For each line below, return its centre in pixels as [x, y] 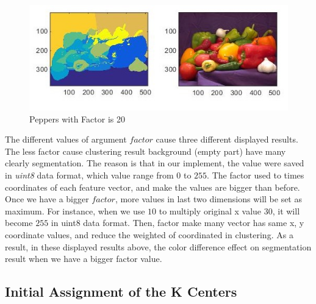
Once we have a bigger [47, 199]
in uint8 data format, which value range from [89, 175]
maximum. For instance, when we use [75, 210]
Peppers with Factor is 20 [77, 118]
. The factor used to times [256, 175]
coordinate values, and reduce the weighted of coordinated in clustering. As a [149, 234]
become [19, 223]
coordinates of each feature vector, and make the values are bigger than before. [153, 187]
